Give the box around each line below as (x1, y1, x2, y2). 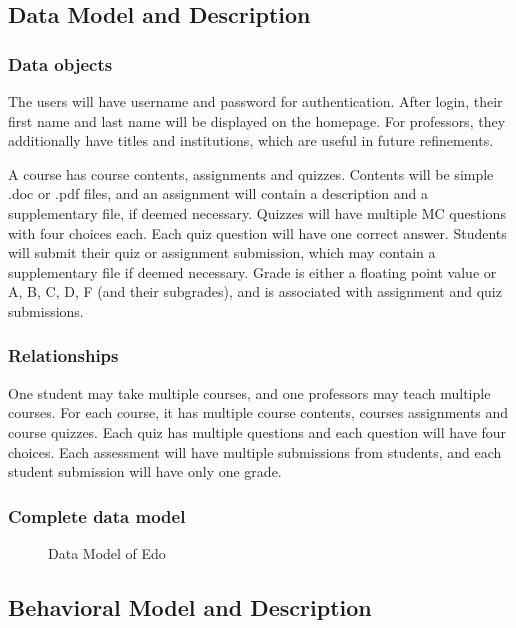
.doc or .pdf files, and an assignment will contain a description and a (8, 183, 429, 204)
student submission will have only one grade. (8, 461, 282, 482)
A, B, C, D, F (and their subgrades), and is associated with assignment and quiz (8, 281, 502, 302)
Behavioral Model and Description (8, 591, 372, 622)
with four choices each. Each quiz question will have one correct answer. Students (8, 222, 507, 243)
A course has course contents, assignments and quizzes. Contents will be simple (8, 163, 494, 184)
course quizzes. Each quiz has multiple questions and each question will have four (8, 421, 507, 442)
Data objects (8, 51, 113, 76)
